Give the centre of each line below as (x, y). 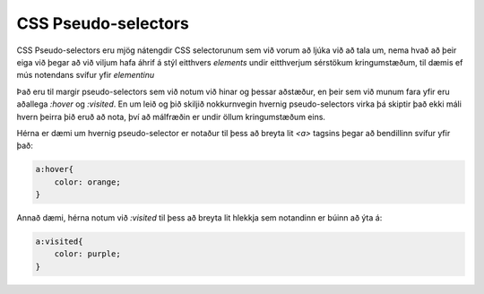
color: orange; (87, 182)
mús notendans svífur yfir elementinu (86, 75)
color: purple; (87, 254)
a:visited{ (59, 242)
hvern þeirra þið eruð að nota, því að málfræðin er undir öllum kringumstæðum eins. (171, 117)
